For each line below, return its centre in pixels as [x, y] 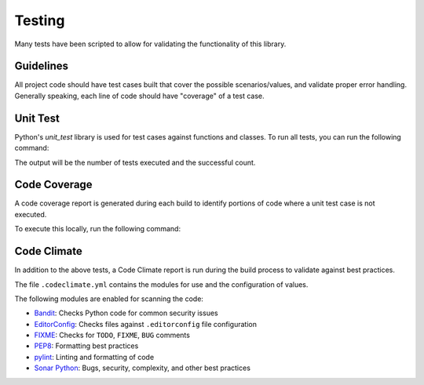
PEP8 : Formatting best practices [86, 346]
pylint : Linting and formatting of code [94, 357]
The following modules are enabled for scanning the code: [109, 299]
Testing [40, 20]
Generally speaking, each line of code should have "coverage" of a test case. [139, 96]
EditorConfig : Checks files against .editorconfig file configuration [145, 324]
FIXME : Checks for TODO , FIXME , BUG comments [112, 335]
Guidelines [41, 66]
